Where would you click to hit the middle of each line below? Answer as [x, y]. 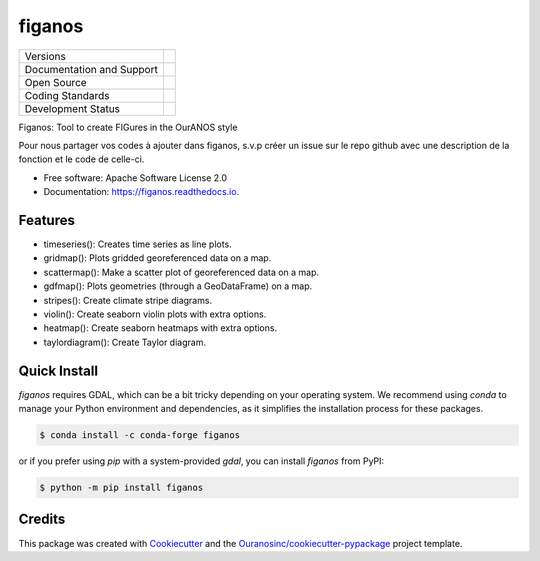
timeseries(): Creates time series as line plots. [137, 244]
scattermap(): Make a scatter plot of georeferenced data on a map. [181, 272]
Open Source [55, 82]
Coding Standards [67, 95]
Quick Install [58, 370]
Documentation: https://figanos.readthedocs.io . [141, 192]
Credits [42, 519]
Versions [45, 56]
